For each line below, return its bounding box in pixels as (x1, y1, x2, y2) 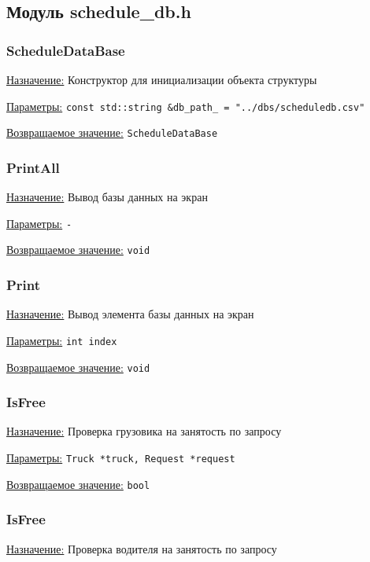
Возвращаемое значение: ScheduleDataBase (6, 124, 218, 141)
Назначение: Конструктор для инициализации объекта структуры (6, 72, 317, 87)
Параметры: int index (6, 332, 117, 348)
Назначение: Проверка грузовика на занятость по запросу (6, 423, 282, 439)
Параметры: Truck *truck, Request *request (6, 449, 235, 465)
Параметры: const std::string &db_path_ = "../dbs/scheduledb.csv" (6, 97, 365, 114)
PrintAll (6, 157, 60, 177)
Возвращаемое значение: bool (6, 476, 150, 492)
